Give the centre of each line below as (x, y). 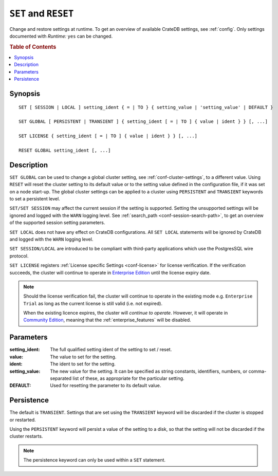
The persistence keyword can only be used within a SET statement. (95, 460)
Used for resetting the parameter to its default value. (106, 386)
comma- (257, 371)
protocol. (19, 256)
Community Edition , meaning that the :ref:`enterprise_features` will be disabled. (107, 320)
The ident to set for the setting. (83, 364)
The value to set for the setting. (83, 357)
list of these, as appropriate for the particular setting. (128, 378)
